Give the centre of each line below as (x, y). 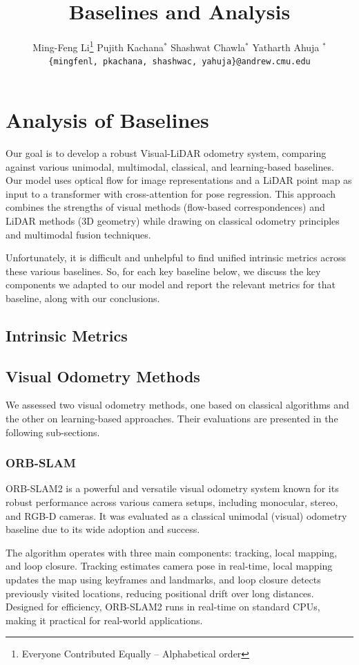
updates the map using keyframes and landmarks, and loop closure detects (163, 580)
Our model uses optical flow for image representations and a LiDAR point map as (179, 180)
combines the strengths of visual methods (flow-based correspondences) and (165, 207)
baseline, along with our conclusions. (83, 298)
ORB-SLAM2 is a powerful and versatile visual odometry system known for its (172, 488)
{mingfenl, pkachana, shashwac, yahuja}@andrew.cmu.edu (179, 62)
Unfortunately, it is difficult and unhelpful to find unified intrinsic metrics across (176, 257)
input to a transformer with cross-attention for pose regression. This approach (171, 193)
